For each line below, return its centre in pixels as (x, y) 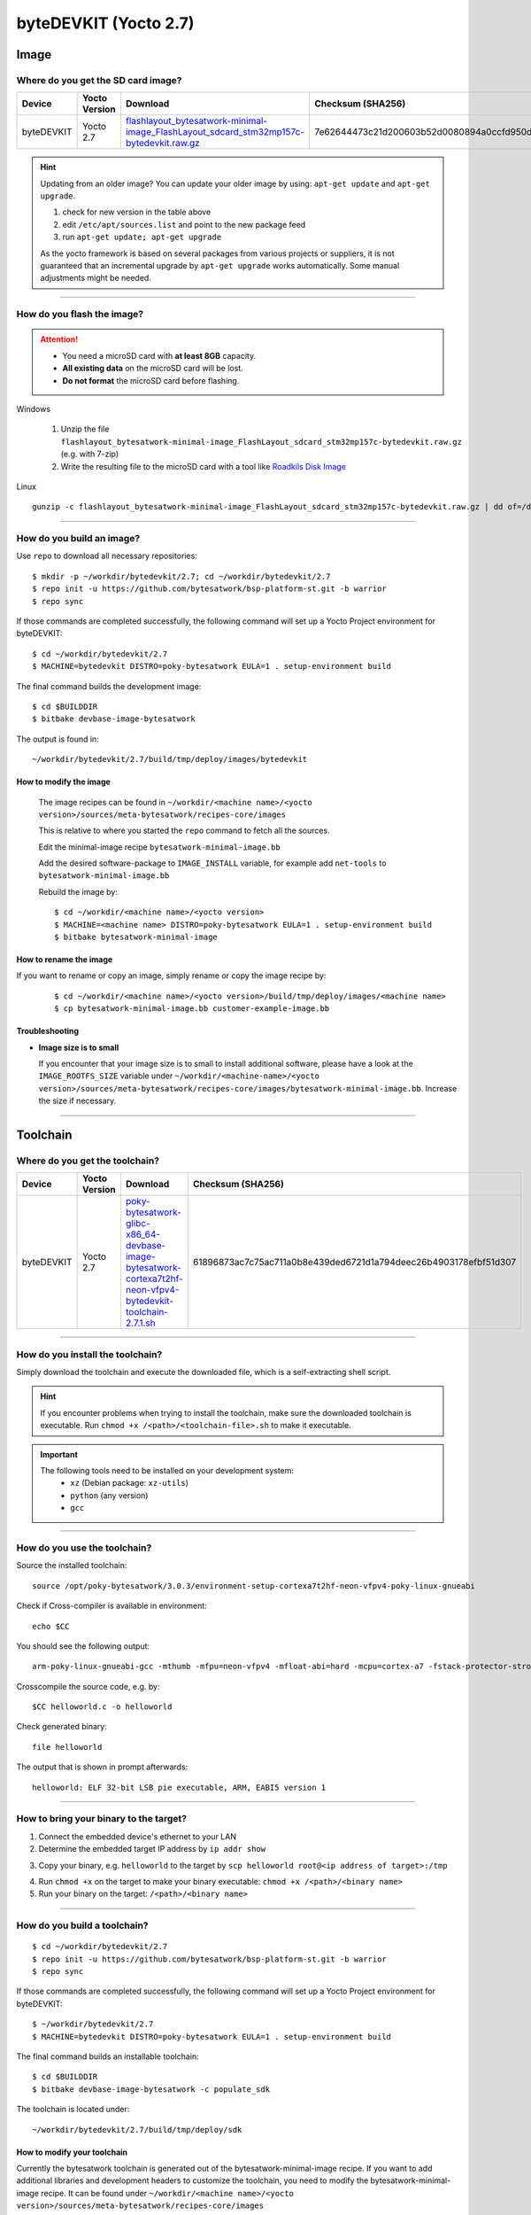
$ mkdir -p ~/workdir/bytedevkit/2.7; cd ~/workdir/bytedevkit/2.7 (181, 576)
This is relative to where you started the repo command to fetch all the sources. (185, 831)
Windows (34, 408)
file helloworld (67, 1747)
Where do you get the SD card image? (99, 80)
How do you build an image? (78, 539)
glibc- (138, 1224)
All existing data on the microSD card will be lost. (153, 369)
